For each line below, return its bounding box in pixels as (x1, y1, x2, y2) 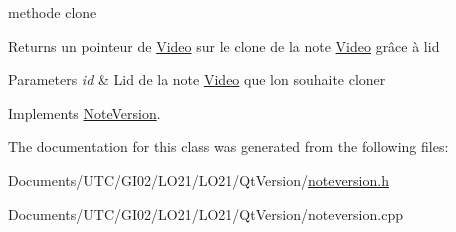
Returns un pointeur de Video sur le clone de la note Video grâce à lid (8, 35, 440, 56)
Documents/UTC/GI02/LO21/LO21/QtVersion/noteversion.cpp (8, 203, 403, 224)
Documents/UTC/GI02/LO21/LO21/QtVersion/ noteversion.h (8, 169, 389, 190)
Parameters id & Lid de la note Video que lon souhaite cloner (8, 69, 386, 90)
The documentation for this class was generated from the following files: (8, 136, 449, 157)
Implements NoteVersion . (8, 102, 161, 123)
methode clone (8, 2, 97, 22)
